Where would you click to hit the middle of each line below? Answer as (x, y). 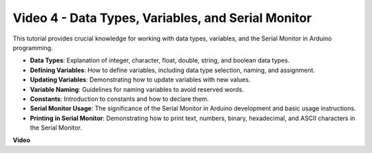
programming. (33, 47)
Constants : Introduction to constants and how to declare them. (120, 99)
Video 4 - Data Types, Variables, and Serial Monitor (162, 18)
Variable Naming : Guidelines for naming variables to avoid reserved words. (137, 89)
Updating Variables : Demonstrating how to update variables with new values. (140, 80)
